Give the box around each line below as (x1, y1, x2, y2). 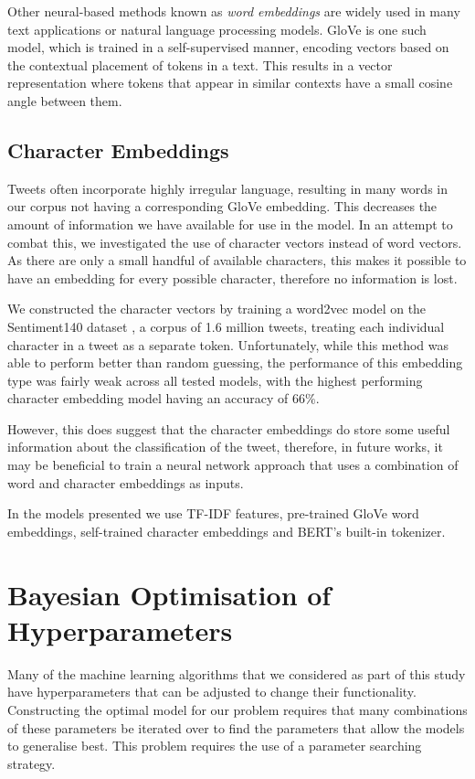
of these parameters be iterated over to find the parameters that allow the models (7, 718, 465, 737)
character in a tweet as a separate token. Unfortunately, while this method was (7, 335, 449, 354)
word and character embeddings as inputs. (7, 473, 244, 492)
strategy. (7, 753, 56, 773)
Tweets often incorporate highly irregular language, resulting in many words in (7, 178, 448, 197)
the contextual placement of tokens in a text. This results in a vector (7, 55, 393, 74)
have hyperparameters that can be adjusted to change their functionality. (7, 682, 417, 701)
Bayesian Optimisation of (7, 575, 332, 613)
